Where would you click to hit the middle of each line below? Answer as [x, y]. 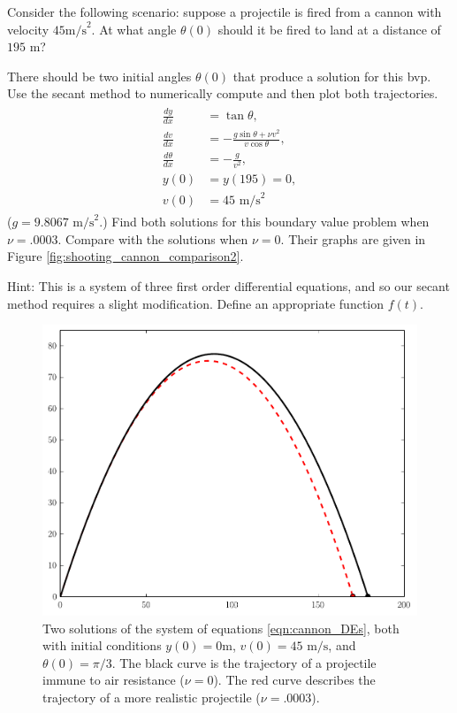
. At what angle [134, 29]
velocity [28, 29]
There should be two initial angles [99, 76]
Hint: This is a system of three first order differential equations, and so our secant [228, 285]
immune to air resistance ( [114, 680]
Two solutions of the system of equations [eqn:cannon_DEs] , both [221, 628]
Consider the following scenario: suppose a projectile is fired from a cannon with [225, 11]
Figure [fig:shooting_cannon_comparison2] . [126, 256]
